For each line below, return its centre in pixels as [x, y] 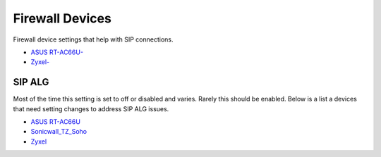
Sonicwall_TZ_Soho [59, 132]
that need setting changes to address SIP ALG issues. [91, 108]
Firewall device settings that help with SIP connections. [93, 39]
